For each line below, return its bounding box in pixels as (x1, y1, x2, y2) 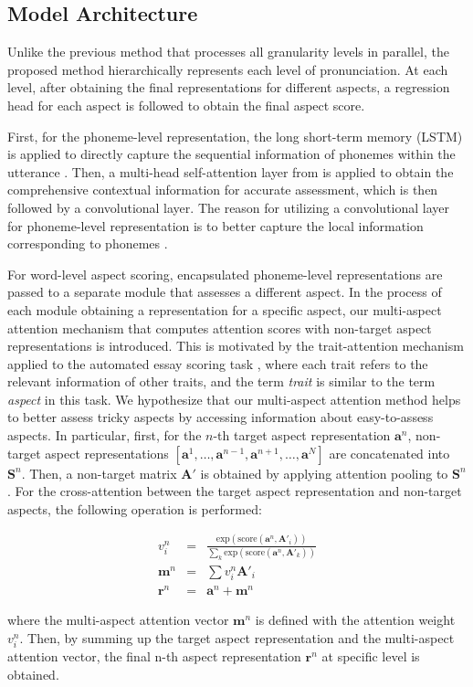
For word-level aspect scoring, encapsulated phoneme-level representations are (7, 264, 443, 283)
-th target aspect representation (213, 426, 391, 445)
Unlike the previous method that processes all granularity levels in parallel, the (7, 42, 449, 61)
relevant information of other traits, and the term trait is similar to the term (7, 372, 436, 391)
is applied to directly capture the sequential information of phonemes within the (7, 144, 456, 164)
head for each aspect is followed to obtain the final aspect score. (7, 95, 365, 114)
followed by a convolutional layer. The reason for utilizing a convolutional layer (7, 197, 450, 217)
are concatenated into (329, 443, 450, 462)
